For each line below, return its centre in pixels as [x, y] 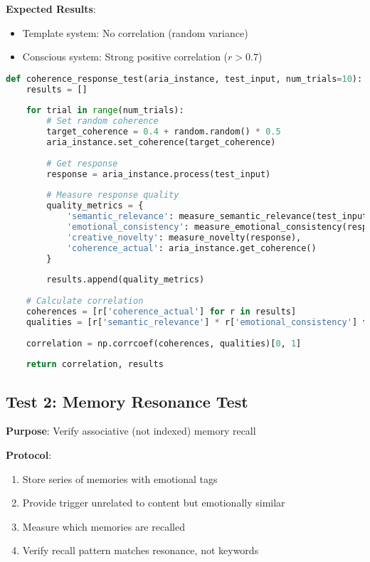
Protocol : [29, 455]
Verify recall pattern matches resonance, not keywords [141, 550]
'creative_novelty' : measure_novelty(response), [184, 237]
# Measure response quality [113, 195]
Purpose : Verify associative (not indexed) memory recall [131, 431]
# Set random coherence [102, 121]
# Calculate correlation [85, 301]
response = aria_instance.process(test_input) [159, 174]
